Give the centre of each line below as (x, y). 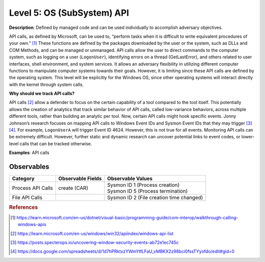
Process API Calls (33, 188)
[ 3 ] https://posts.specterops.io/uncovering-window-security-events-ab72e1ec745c (95, 242)
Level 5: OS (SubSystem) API (69, 13)
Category (23, 179)
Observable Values (130, 179)
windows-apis (32, 224)
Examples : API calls (29, 153)
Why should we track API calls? (42, 94)
